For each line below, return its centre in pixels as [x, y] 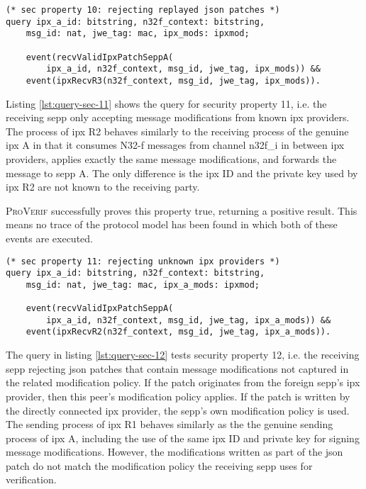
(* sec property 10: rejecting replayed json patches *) [143, 10]
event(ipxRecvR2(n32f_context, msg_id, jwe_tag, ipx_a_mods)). [178, 332]
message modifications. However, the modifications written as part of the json [174, 452]
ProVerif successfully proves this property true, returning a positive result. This [182, 210]
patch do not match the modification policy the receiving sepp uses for [159, 465]
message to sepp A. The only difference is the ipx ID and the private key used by [182, 173]
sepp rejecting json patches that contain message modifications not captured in [177, 368]
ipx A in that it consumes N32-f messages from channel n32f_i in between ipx [175, 145]
